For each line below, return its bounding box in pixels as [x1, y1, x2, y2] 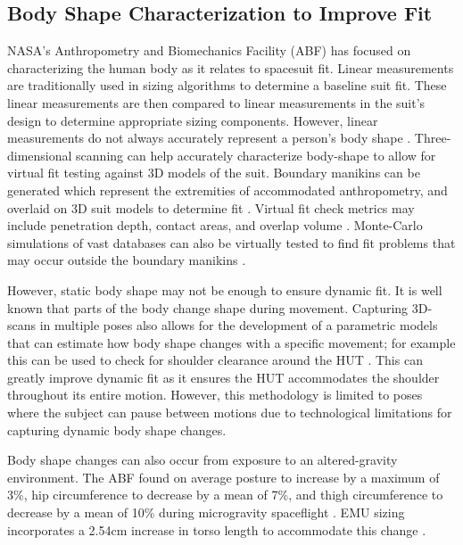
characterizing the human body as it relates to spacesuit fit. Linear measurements [7, 58, 454, 77]
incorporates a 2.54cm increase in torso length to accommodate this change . [7, 520, 426, 539]
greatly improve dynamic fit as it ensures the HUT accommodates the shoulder [7, 367, 440, 386]
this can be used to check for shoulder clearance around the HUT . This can [7, 351, 423, 369]
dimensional [7, 145, 72, 164]
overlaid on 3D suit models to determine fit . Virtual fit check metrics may [7, 198, 415, 217]
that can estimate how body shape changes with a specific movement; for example [7, 333, 456, 351]
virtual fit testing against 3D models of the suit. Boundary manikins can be [7, 163, 420, 182]
